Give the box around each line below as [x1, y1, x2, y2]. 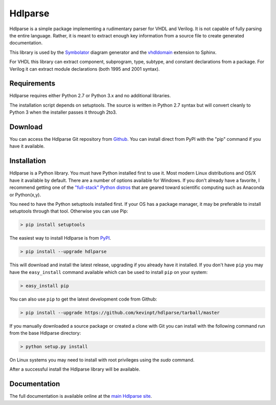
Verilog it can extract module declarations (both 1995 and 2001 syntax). [9, 66, 160, 72]
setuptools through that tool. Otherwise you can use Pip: [9, 208, 128, 215]
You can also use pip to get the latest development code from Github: [9, 296, 157, 302]
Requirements [9, 79, 56, 88]
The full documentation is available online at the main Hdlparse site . [9, 393, 152, 399]
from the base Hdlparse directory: [9, 330, 81, 336]
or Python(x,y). [9, 191, 41, 198]
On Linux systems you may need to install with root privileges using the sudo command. [9, 356, 195, 363]
